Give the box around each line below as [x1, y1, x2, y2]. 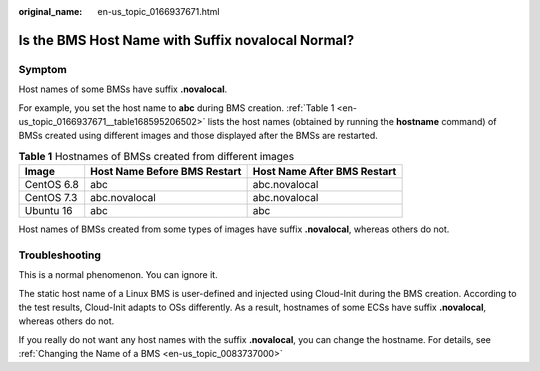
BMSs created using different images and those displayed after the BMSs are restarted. [18, 130, 379, 142]
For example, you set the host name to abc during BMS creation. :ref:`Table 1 [18, 101, 335, 114]
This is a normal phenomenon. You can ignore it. [18, 269, 219, 281]
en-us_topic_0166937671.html [97, 6, 220, 17]
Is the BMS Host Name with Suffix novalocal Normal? [18, 31, 355, 49]
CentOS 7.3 [24, 191, 78, 205]
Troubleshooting [18, 248, 102, 262]
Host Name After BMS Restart [252, 165, 397, 179]
